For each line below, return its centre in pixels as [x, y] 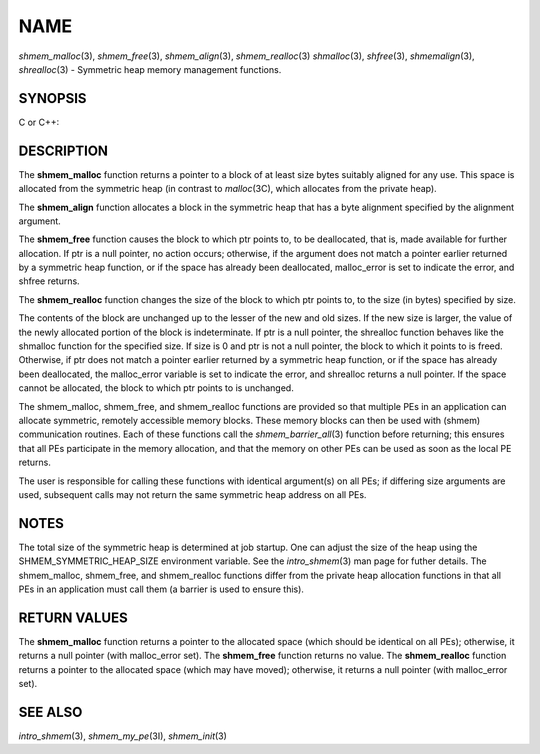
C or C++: [39, 122]
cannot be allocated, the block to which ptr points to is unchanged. [156, 388]
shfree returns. [49, 281]
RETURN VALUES [73, 617]
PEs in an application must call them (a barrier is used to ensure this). [161, 589]
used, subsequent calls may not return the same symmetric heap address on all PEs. [192, 494]
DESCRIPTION [63, 150]
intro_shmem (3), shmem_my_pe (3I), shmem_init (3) [122, 736]
